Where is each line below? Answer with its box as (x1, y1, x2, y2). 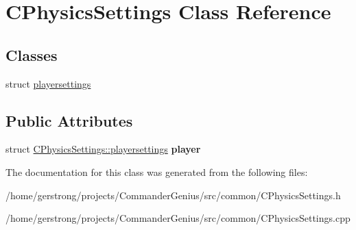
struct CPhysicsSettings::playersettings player (5, 142, 201, 156)
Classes (5, 44, 58, 65)
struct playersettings (5, 76, 91, 90)
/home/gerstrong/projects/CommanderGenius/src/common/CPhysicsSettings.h (5, 188, 341, 202)
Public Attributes (5, 110, 133, 131)
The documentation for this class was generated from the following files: (5, 164, 308, 179)
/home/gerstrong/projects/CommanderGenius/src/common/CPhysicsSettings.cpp (5, 211, 351, 225)
